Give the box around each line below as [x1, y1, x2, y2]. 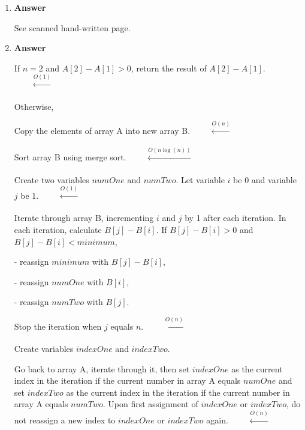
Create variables [14, 342, 74, 355]
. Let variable [176, 173, 225, 186]
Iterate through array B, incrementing [14, 211, 154, 224]
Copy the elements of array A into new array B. [14, 124, 191, 136]
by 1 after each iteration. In [185, 211, 286, 224]
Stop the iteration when [14, 319, 102, 332]
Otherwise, [14, 100, 54, 112]
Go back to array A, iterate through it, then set [14, 362, 190, 375]
